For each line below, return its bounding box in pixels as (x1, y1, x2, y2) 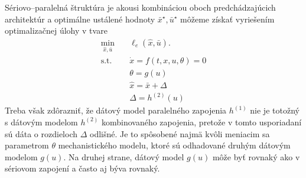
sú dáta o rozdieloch (5, 127, 78, 140)
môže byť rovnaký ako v (212, 150, 300, 163)
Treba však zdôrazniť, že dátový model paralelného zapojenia (5, 104, 227, 116)
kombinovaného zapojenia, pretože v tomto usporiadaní (101, 115, 302, 128)
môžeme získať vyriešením (180, 12, 275, 25)
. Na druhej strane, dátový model (63, 150, 184, 163)
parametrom (5, 139, 49, 151)
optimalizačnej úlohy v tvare (5, 24, 108, 37)
